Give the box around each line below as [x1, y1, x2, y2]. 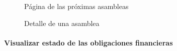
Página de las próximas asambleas [24, 1, 129, 11]
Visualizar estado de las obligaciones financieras [4, 37, 173, 47]
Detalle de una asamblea [24, 17, 100, 28]
